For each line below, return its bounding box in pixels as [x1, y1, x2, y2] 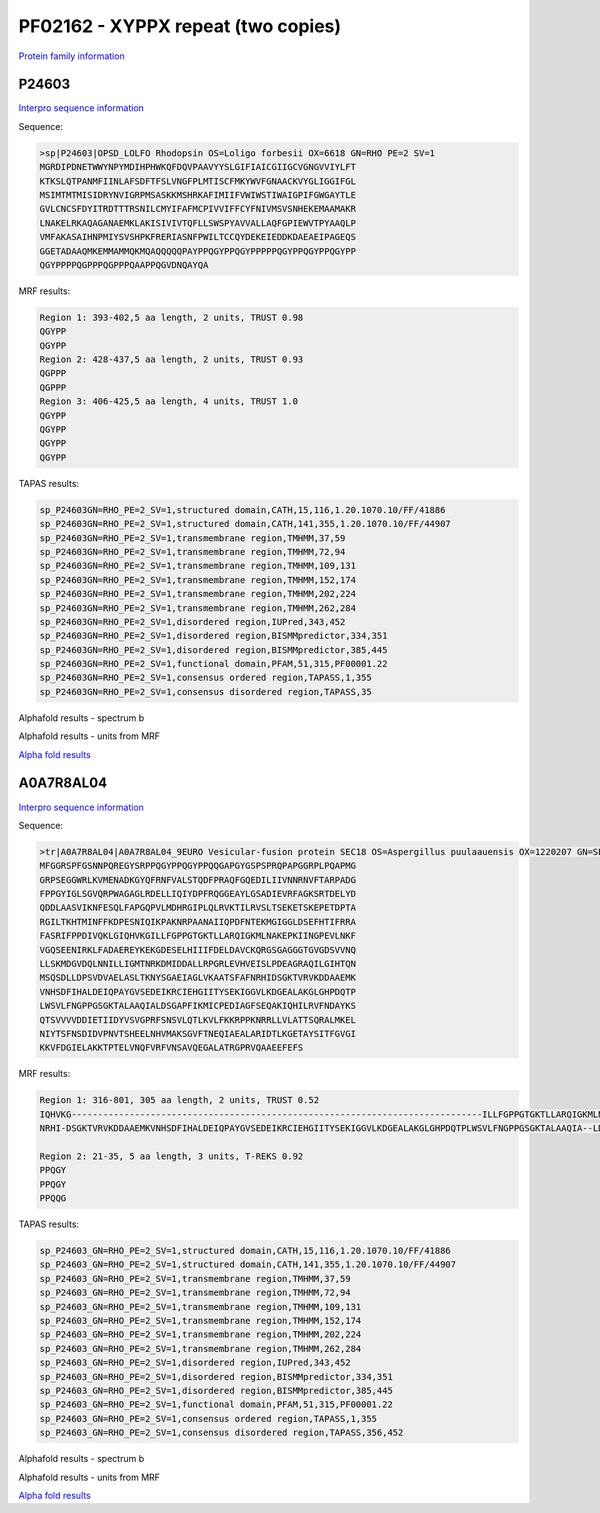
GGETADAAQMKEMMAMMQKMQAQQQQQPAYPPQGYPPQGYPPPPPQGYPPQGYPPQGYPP [39, 245, 357, 257]
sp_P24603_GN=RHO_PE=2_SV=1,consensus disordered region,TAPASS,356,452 [39, 1427, 404, 1439]
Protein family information [18, 50, 125, 62]
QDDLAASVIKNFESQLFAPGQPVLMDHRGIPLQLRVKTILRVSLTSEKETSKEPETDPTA [39, 902, 357, 914]
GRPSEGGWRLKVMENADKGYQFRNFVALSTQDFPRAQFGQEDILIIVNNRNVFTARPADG [39, 874, 357, 885]
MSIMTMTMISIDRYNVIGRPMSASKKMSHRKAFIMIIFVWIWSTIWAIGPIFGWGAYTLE [39, 190, 357, 200]
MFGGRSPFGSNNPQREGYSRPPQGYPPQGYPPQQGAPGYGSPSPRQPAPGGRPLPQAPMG [39, 860, 357, 872]
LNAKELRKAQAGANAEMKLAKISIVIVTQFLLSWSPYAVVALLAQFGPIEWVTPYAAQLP [39, 217, 357, 229]
